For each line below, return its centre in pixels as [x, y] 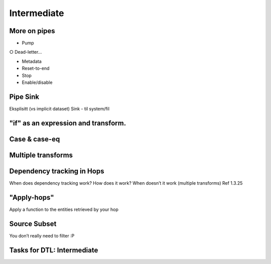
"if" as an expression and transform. [68, 123]
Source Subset [33, 224]
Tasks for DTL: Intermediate [54, 250]
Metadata [32, 61]
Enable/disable [37, 82]
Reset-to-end [36, 68]
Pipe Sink [24, 97]
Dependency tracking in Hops [57, 171]
